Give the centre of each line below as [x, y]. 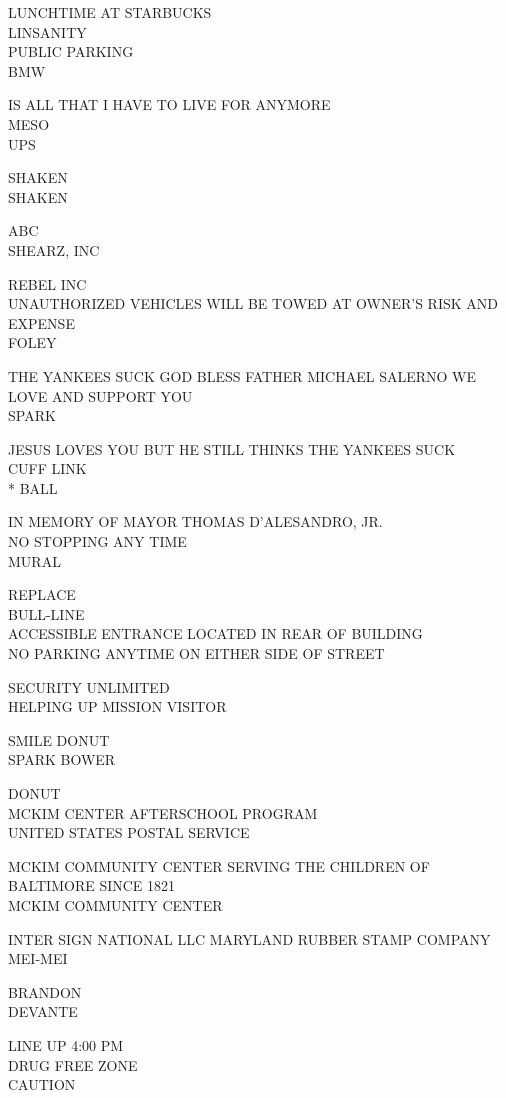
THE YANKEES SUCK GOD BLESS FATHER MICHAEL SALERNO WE [242, 375]
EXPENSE [41, 322]
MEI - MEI [38, 958]
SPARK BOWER [62, 759]
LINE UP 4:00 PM [66, 1044]
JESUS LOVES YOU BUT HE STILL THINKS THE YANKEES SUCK [232, 448]
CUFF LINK [47, 468]
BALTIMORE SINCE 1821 [92, 885]
